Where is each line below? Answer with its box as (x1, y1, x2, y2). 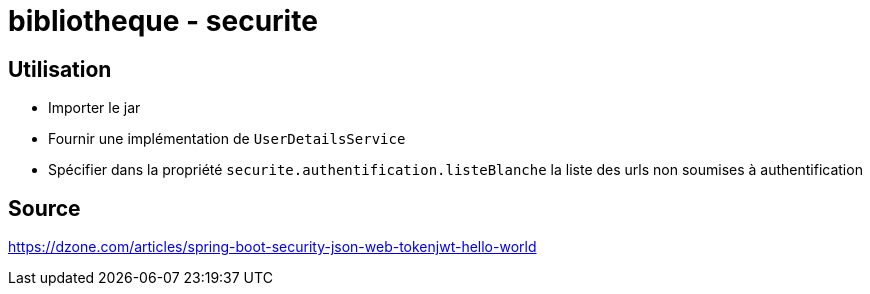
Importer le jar (48, 99, 141, 117)
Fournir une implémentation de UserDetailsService (48, 130, 406, 148)
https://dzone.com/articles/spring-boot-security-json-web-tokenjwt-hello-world (8, 238, 537, 256)
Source (8, 195, 81, 221)
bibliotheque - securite (8, 4, 318, 38)
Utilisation (8, 56, 112, 82)
